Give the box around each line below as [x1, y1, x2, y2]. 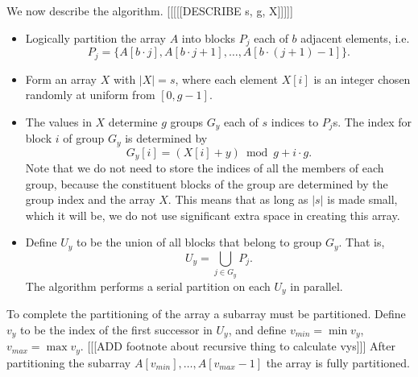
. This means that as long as [168, 191, 308, 208]
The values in [25, 113, 92, 130]
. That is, [338, 234, 385, 251]
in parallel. [290, 277, 343, 294]
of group [63, 130, 105, 147]
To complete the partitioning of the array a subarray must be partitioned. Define [6, 305, 406, 322]
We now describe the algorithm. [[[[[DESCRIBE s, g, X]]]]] [6, 2, 293, 19]
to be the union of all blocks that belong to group [76, 234, 322, 251]
